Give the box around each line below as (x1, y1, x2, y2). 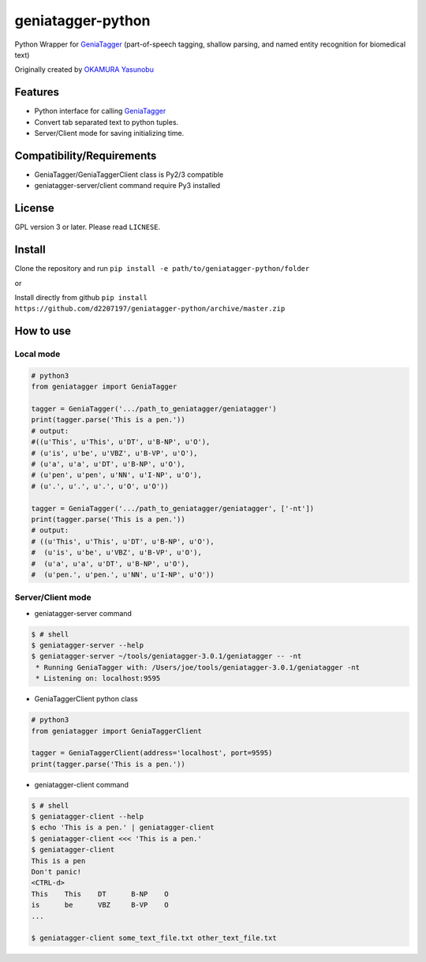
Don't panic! (31, 867, 82, 877)
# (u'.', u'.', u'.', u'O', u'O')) (31, 482, 169, 490)
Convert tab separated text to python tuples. (34, 117, 179, 126)
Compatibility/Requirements (14, 148, 157, 162)
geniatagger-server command (34, 608, 132, 618)
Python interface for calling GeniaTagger (34, 107, 166, 116)
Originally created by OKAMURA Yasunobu (14, 65, 154, 74)
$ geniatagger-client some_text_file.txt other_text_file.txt (31, 934, 277, 943)
